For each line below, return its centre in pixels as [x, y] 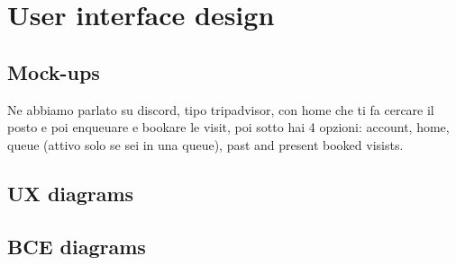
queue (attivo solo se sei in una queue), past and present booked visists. [205, 144]
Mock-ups [54, 71]
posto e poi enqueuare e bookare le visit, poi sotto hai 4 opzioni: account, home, [228, 127]
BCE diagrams [77, 246]
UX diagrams [71, 193]
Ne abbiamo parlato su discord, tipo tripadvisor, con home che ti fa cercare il [221, 109]
